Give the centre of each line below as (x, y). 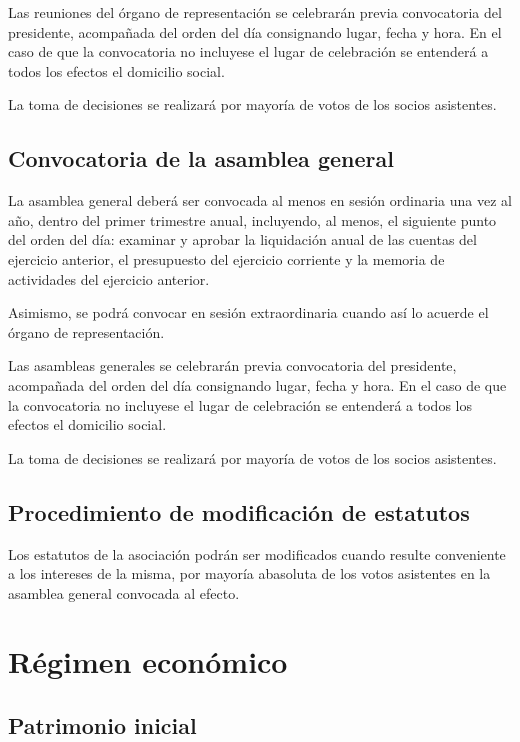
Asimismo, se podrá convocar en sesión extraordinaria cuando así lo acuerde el (248, 312)
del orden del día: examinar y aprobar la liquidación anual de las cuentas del (242, 239)
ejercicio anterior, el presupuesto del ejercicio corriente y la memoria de (226, 258)
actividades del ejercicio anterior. (109, 278)
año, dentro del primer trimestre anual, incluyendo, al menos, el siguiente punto (252, 219)
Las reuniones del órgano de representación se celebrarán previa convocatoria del (255, 12)
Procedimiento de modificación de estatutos (239, 511)
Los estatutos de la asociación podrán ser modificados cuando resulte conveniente (257, 553)
